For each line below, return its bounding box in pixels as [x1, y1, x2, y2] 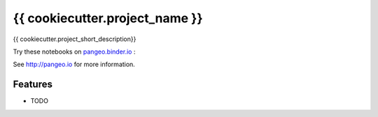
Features [13, 79, 52, 91]
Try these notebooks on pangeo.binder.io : [13, 47, 136, 56]
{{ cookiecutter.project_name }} [13, 10, 203, 26]
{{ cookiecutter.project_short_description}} [13, 35, 136, 43]
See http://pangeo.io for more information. [13, 60, 136, 69]
